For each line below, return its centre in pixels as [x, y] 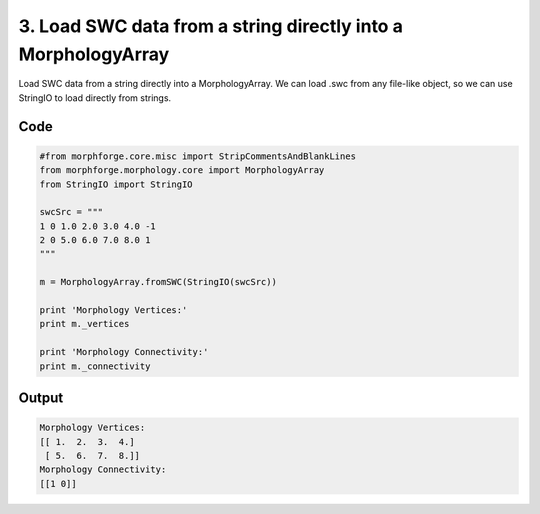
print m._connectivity [95, 366]
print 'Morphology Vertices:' [113, 310]
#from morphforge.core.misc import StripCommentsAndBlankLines [198, 156]
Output [41, 398]
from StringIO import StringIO [116, 184]
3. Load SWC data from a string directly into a [211, 26]
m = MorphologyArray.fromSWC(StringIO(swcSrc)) [158, 282]
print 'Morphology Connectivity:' [124, 352]
